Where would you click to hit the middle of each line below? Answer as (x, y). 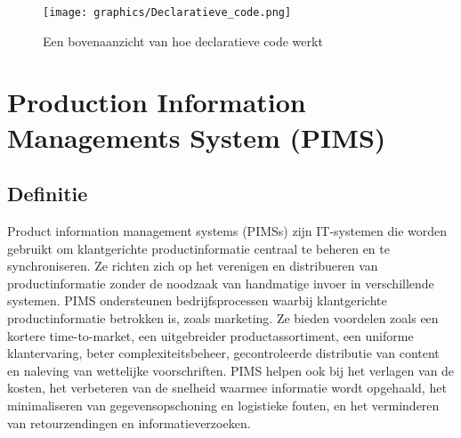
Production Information (157, 102)
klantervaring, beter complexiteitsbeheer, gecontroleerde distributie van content (223, 353)
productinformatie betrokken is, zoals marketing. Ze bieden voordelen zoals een (223, 317)
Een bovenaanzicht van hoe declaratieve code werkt (183, 41)
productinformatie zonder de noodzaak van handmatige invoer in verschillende (221, 283)
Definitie (48, 194)
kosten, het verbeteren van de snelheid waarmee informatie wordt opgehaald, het (227, 388)
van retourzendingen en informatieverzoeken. (129, 422)
